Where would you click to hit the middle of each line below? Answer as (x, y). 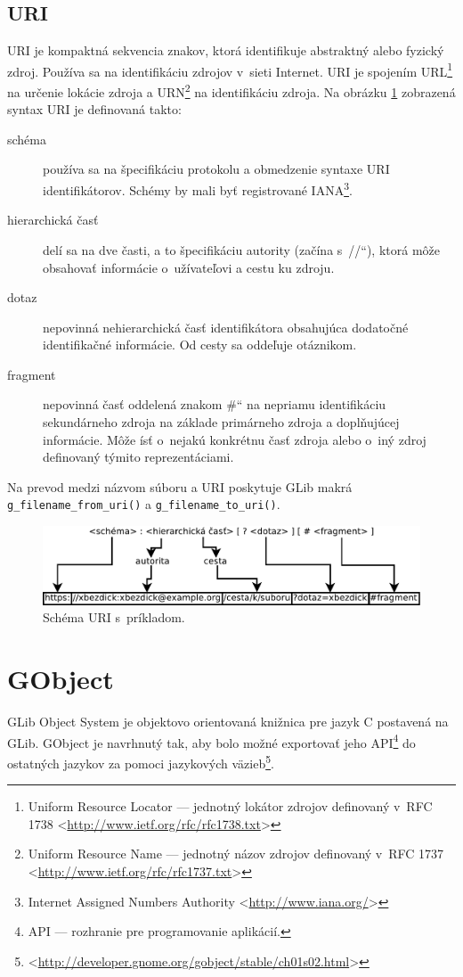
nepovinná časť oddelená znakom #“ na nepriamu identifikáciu (215, 404)
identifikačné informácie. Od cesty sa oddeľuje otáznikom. (200, 345)
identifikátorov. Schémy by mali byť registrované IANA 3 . (198, 189)
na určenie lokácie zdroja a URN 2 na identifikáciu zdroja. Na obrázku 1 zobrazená (231, 90)
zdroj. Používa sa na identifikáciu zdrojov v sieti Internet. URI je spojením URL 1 (230, 70)
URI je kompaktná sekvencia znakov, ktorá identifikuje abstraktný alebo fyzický (226, 50)
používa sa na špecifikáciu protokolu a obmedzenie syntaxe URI (216, 169)
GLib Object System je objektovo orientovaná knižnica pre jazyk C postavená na (228, 722)
